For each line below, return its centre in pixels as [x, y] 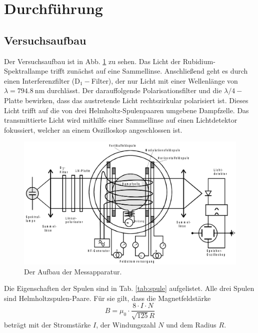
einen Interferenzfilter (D [42, 80]
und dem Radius [191, 324]
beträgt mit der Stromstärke [47, 324]
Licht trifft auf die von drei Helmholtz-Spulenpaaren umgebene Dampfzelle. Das [126, 110]
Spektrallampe [26, 71]
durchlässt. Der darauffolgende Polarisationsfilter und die [134, 90]
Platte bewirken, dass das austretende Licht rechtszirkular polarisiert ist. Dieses [126, 100]
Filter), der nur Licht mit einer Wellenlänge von [164, 80]
